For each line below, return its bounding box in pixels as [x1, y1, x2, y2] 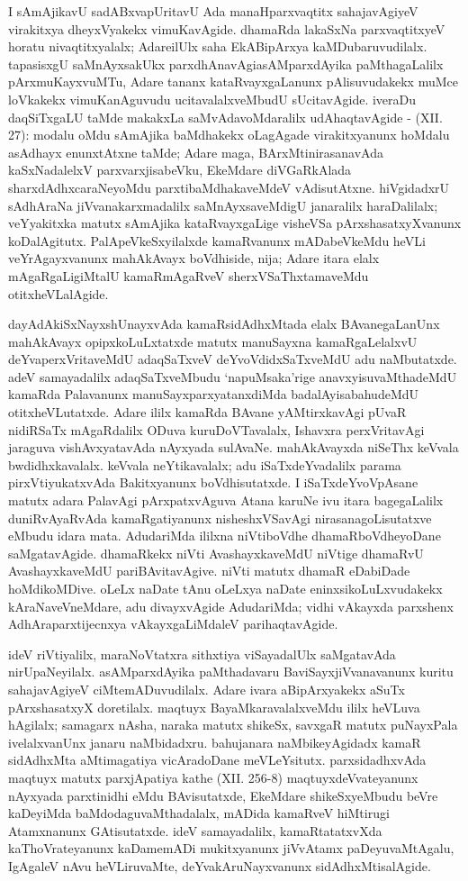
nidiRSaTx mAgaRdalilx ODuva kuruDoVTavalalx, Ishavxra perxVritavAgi [8, 420, 425, 439]
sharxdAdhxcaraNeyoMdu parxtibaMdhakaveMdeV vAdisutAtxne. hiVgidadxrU [8, 177, 450, 196]
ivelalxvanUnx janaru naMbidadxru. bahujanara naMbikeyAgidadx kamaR [8, 732, 421, 751]
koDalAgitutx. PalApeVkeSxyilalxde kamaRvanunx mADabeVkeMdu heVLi [8, 231, 426, 250]
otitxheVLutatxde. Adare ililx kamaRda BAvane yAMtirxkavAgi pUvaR [8, 403, 407, 422]
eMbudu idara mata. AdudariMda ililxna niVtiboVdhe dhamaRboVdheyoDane [8, 526, 441, 545]
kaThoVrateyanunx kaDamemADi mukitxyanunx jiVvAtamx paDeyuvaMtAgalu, [8, 839, 454, 858]
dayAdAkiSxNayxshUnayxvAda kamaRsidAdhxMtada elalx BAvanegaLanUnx [8, 314, 440, 333]
